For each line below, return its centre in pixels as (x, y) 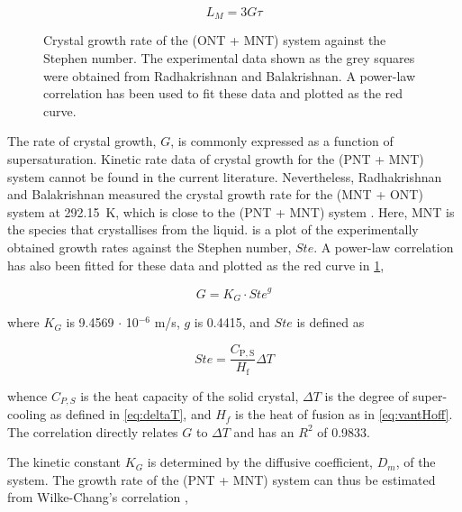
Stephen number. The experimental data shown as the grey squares (229, 58)
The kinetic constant (64, 462)
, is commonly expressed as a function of (282, 141)
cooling (27, 414)
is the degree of (367, 395)
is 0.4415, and (232, 322)
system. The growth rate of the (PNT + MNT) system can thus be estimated (222, 479)
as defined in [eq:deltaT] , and (131, 414)
